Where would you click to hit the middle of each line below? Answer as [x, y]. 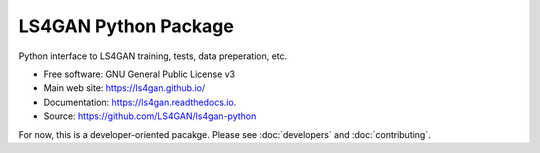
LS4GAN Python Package [126, 26]
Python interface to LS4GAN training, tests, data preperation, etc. [153, 56]
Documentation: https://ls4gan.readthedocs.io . [140, 102]
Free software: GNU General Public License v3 [139, 74]
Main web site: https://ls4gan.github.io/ [124, 88]
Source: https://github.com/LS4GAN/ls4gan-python [150, 116]
